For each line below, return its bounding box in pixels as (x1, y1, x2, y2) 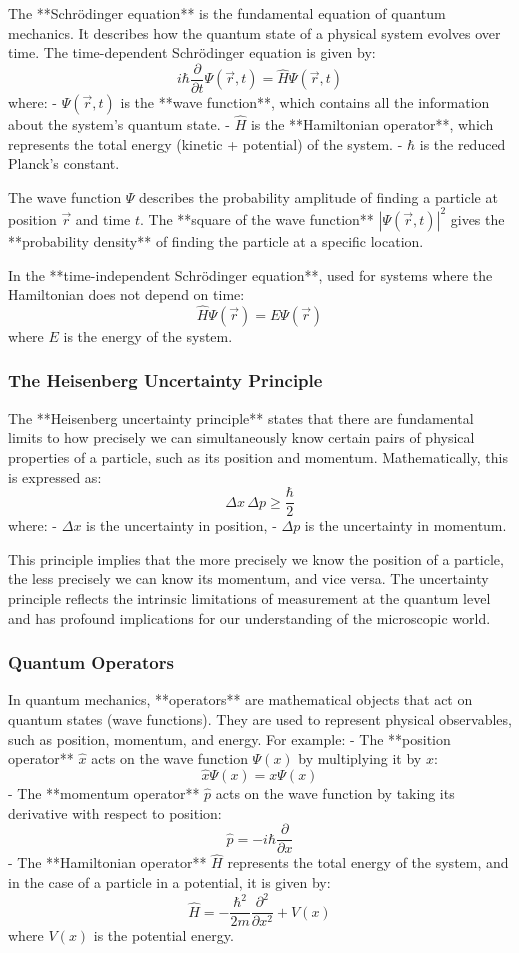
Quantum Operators (8, 650, 174, 675)
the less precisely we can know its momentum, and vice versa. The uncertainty (8, 568, 489, 589)
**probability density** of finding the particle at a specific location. (8, 230, 424, 251)
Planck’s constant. (8, 153, 120, 174)
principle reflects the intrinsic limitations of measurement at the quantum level (8, 587, 491, 608)
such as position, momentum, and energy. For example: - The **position (8, 728, 451, 749)
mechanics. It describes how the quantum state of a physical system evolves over (8, 22, 501, 43)
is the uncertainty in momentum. (304, 515, 507, 536)
